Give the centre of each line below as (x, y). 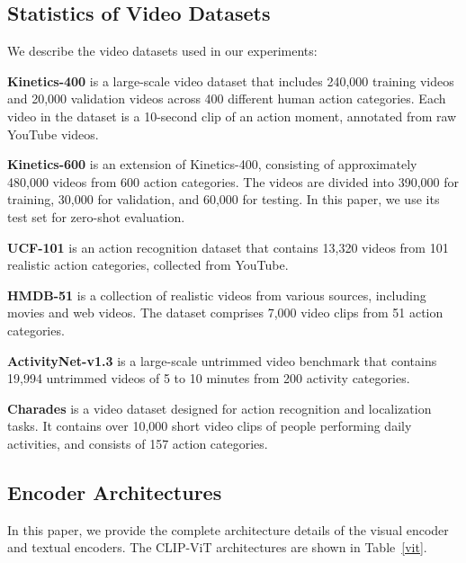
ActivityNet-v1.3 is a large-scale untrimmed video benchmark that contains (222, 360)
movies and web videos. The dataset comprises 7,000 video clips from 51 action (225, 313)
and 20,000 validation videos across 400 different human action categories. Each (227, 98)
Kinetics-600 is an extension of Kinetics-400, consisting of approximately (212, 164)
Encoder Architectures (115, 492)
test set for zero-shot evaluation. (96, 216)
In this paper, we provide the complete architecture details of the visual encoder (228, 529)
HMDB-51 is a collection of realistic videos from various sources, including (217, 295)
